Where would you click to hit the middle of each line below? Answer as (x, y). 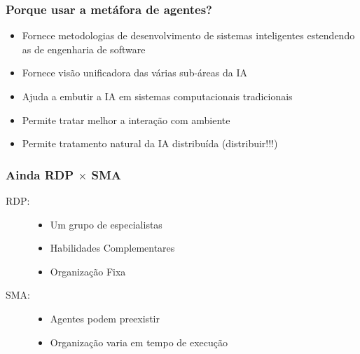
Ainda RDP (40, 174)
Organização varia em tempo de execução (139, 342)
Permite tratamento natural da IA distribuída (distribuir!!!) (150, 143)
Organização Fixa (88, 271)
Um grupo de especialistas (106, 224)
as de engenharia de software (84, 49)
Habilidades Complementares (112, 248)
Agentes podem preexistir (105, 318)
